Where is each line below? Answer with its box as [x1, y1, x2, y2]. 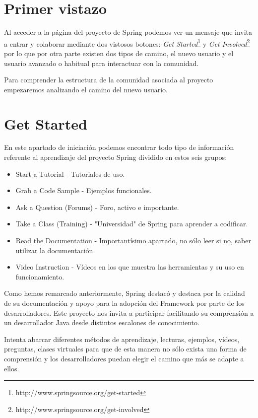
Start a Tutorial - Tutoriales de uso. [15, 168, 125, 179]
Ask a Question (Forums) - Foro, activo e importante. [15, 202, 179, 212]
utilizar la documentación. [15, 245, 95, 255]
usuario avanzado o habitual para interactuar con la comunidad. [4, 58, 199, 68]
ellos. [4, 363, 19, 373]
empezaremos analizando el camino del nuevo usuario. [4, 84, 168, 94]
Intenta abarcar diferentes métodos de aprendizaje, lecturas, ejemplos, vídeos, [4, 334, 240, 344]
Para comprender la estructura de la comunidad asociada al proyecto [4, 74, 213, 85]
